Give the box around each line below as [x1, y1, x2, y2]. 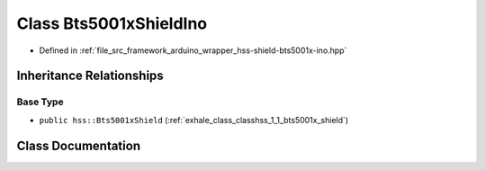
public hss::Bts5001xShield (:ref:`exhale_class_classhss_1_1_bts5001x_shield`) [39, 114, 349, 125]
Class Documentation [16, 138, 141, 153]
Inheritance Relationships [16, 68, 164, 84]
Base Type [16, 95, 64, 108]
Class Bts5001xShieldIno [16, 13, 208, 33]
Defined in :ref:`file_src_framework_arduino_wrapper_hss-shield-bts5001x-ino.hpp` [39, 45, 347, 56]
